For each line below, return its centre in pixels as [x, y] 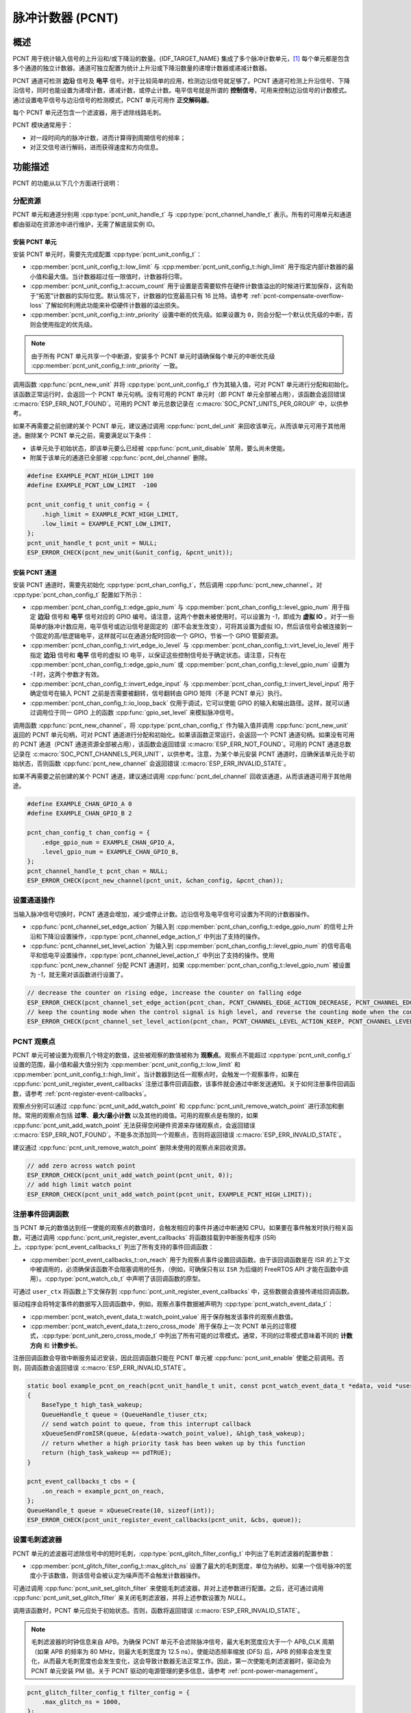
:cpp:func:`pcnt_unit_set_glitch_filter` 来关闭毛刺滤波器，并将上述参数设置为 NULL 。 [131, 1598]
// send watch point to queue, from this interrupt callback [146, 1424]
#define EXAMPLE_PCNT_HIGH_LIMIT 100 [90, 476]
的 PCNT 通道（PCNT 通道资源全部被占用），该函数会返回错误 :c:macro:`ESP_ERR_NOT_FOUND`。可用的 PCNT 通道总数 [182, 744]
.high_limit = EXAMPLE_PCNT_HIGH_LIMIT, [110, 514]
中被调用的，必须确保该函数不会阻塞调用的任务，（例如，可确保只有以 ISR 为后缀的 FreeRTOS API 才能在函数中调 [189, 1269]
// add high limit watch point [80, 1185]
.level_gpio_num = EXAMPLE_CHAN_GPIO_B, [110, 852]
